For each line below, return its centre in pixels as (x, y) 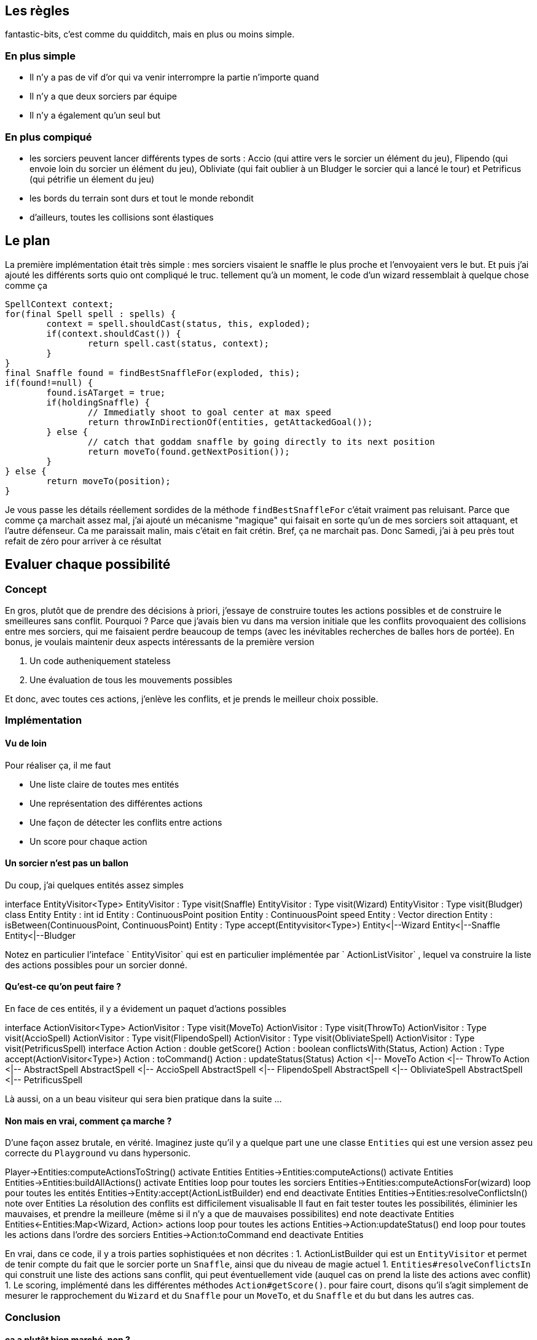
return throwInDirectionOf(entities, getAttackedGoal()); (230, 422)
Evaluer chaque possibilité (88, 565)
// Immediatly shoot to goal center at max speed (210, 412)
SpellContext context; (60, 304)
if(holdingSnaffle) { (98, 402)
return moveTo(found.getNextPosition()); (189, 451)
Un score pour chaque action (88, 841)
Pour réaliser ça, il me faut (58, 765)
